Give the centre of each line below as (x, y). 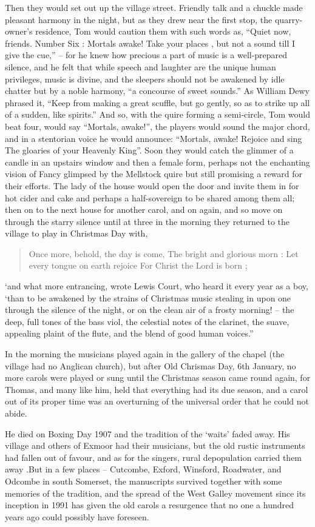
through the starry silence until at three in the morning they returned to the (147, 221)
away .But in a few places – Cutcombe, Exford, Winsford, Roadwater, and (143, 469)
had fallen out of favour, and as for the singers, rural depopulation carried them (154, 457)
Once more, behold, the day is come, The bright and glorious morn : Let (164, 253)
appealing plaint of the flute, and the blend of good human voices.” (129, 333)
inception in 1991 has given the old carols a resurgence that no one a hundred (149, 505)
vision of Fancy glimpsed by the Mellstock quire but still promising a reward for (154, 174)
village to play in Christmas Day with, (76, 233)
